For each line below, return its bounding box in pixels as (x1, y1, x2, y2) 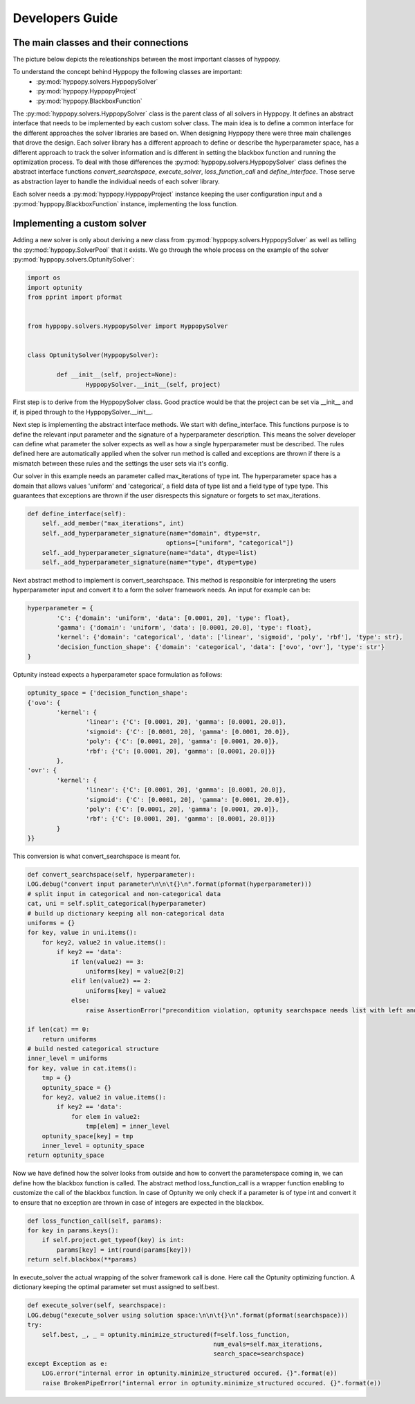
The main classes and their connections (12, 37, 190, 48)
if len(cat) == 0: (27, 1025, 90, 1034)
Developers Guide (12, 10, 118, 26)
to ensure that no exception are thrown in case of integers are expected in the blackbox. (12, 1198, 264, 1207)
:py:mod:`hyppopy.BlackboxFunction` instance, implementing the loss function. (12, 199, 238, 208)
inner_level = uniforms (27, 1055, 109, 1062)
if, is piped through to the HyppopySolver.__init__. (12, 408, 154, 416)
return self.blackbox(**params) (27, 1256, 138, 1264)
